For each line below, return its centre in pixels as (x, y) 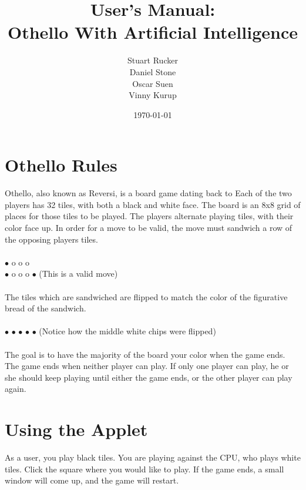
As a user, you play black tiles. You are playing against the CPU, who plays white (153, 457)
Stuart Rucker (153, 60)
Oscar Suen (153, 83)
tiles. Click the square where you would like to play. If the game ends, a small (144, 469)
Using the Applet (76, 429)
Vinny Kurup (153, 95)
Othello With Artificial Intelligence (153, 32)
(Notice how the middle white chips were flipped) (127, 331)
